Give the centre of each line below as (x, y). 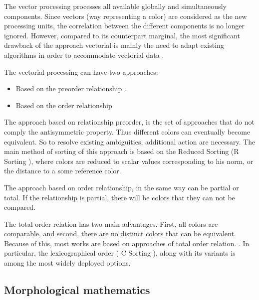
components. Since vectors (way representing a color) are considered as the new (126, 16)
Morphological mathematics (77, 290)
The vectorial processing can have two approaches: (81, 72)
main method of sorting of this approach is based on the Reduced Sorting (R (122, 151)
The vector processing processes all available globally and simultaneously (115, 6)
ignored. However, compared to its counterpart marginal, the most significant (122, 35)
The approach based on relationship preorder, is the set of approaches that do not (129, 122)
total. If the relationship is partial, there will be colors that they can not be (120, 197)
